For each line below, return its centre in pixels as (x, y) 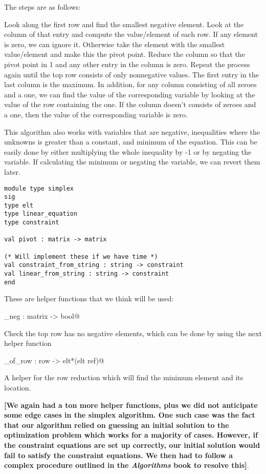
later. (12, 171)
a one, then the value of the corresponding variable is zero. (96, 114)
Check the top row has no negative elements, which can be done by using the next (133, 333)
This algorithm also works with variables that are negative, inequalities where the (132, 131)
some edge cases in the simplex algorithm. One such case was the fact (130, 415)
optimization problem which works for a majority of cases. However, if (131, 435)
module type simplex (39, 188)
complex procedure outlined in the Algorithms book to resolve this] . (127, 465)
